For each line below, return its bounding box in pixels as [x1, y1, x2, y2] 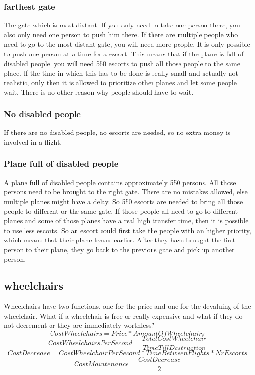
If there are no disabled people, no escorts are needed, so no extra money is [4, 127, 230, 137]
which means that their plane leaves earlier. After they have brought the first [4, 235, 236, 245]
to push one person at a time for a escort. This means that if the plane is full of [4, 49, 244, 58]
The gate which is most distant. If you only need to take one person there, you [4, 20, 240, 30]
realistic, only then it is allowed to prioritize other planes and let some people [4, 77, 237, 87]
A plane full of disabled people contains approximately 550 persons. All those [4, 177, 236, 187]
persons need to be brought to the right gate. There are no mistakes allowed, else [4, 187, 248, 197]
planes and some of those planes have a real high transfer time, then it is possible [4, 215, 249, 225]
